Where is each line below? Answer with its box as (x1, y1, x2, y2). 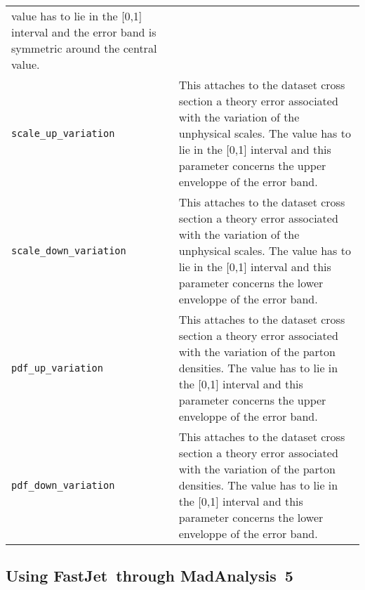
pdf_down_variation (11, 479, 115, 491)
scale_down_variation (11, 244, 126, 256)
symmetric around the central (11, 40, 157, 56)
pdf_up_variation (11, 362, 103, 374)
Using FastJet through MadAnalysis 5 (6, 565, 293, 586)
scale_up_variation (11, 127, 115, 139)
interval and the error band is (11, 24, 157, 40)
